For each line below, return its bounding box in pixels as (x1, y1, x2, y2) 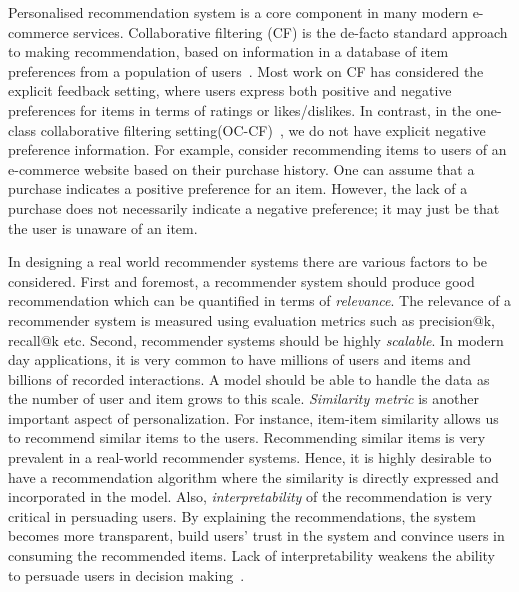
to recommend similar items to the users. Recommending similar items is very (8, 427, 486, 448)
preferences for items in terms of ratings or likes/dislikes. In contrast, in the (8, 99, 472, 120)
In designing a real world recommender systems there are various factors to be (8, 251, 488, 272)
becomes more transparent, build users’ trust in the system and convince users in (8, 525, 505, 546)
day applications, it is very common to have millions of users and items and (8, 349, 471, 370)
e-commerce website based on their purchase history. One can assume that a (8, 158, 475, 179)
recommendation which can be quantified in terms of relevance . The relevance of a (8, 290, 512, 311)
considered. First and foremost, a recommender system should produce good (8, 270, 475, 291)
